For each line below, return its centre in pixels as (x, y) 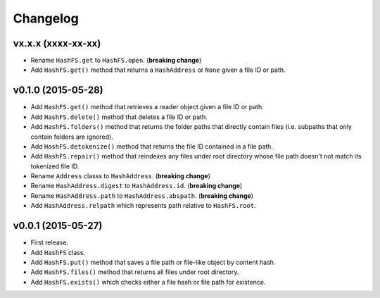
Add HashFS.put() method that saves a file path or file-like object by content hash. (153, 262)
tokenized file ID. (55, 166)
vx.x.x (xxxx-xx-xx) (57, 43)
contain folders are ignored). (72, 137)
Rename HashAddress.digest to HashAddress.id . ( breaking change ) (137, 186)
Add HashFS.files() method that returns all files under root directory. (135, 272)
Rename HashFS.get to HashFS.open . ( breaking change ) (116, 61)
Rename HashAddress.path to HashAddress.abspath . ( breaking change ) (142, 195)
